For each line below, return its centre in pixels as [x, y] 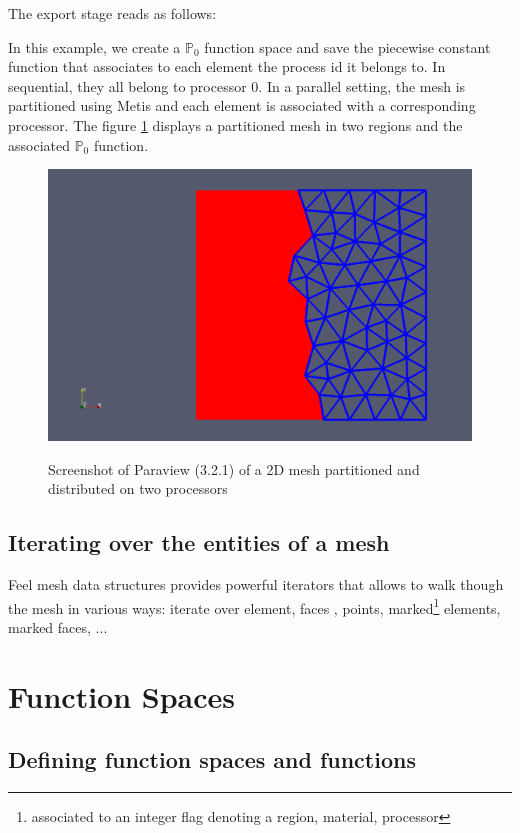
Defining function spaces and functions [212, 759]
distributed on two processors [138, 488]
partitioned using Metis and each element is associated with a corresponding [242, 105]
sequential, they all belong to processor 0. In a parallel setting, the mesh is [237, 85]
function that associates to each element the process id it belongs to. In [227, 66]
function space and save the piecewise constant [347, 46]
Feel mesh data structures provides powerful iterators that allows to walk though [256, 584]
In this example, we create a [94, 46]
